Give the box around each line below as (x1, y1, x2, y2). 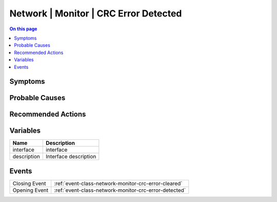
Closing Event (12, 180, 46, 187)
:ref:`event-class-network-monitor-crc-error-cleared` (54, 180, 183, 187)
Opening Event (12, 187, 49, 194)
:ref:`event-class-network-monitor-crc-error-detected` (54, 187, 186, 194)
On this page (9, 26, 37, 32)
